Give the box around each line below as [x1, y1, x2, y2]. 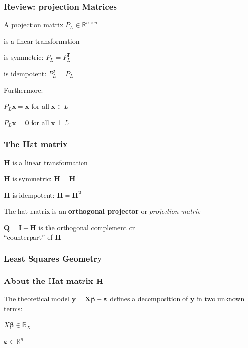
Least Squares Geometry [4, 252, 102, 265]
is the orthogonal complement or [38, 222, 135, 232]
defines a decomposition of [110, 294, 188, 304]
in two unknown [197, 294, 245, 304]
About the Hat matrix [4, 274, 93, 286]
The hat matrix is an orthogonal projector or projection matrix [4, 206, 200, 216]
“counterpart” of [4, 232, 53, 242]
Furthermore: [4, 84, 43, 95]
